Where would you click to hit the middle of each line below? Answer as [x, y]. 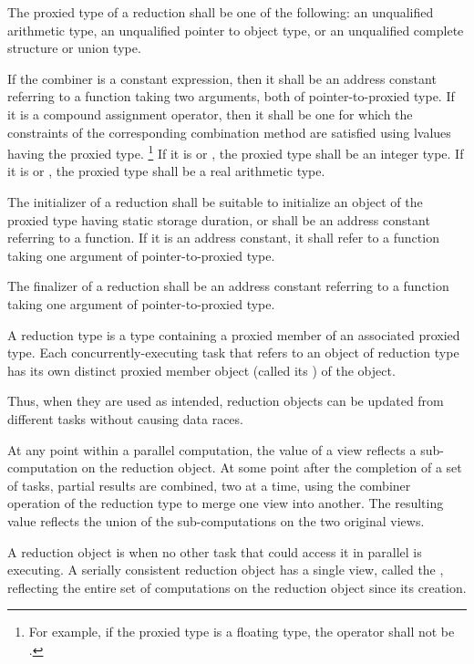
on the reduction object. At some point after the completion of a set [272, 467]
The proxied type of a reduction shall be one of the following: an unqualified [221, 12]
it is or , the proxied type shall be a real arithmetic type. [166, 171]
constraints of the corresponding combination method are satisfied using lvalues [229, 132]
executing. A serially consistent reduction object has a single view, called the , [226, 570]
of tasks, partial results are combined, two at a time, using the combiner [209, 485]
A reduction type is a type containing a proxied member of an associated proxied [234, 334]
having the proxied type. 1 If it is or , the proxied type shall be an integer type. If [236, 152]
